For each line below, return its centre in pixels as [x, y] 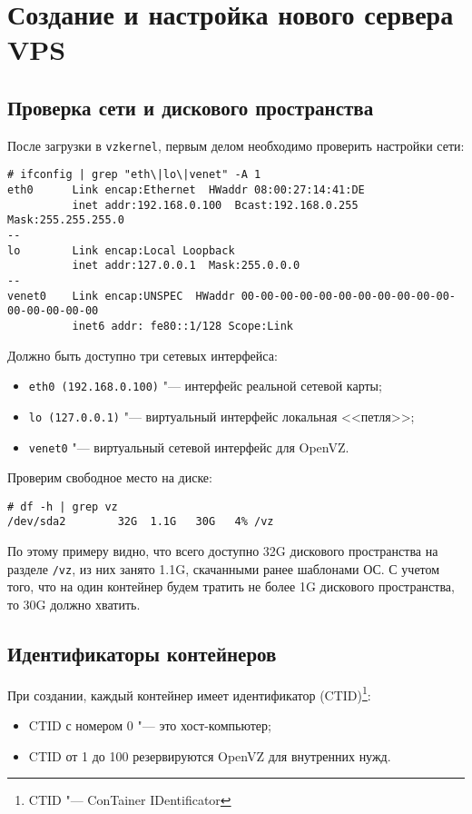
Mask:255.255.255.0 [66, 220]
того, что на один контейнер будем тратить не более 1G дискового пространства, [231, 586]
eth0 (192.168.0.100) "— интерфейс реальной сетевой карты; [205, 386]
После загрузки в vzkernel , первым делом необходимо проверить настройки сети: [236, 145]
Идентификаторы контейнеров [142, 653]
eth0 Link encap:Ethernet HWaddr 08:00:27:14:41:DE [186, 190]
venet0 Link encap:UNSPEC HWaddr [121, 296]
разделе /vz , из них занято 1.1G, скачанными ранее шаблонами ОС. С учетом [224, 568]
